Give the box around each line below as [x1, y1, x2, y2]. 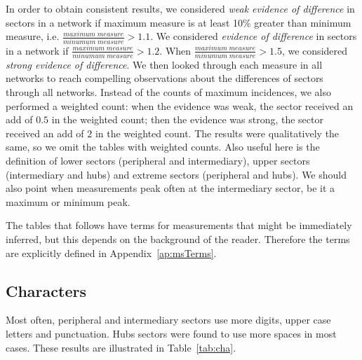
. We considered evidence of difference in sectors [150, 29, 357, 43]
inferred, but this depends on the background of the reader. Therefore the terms [6, 231, 350, 246]
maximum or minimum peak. [6, 194, 130, 209]
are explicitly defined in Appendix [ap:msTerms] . [6, 245, 217, 260]
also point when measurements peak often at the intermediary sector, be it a [6, 181, 335, 195]
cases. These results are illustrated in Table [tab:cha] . [6, 340, 236, 354]
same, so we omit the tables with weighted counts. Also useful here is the [6, 139, 320, 154]
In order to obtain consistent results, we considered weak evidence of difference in [6, 1, 355, 15]
